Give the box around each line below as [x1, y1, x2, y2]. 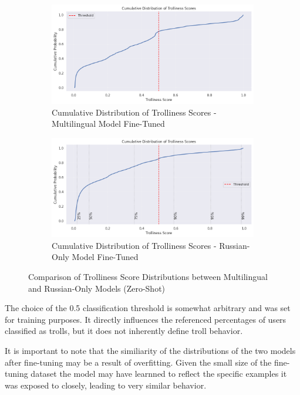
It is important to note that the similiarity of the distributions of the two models [5, 344, 296, 356]
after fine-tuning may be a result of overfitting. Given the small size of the [5, 356, 272, 368]
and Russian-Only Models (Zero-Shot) [28, 282, 166, 294]
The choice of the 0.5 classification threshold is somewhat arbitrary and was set [5, 302, 291, 314]
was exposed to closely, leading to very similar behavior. [5, 379, 207, 391]
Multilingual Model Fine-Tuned [52, 117, 165, 130]
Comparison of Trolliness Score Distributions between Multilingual [28, 270, 268, 282]
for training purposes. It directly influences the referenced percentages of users [5, 313, 286, 325]
